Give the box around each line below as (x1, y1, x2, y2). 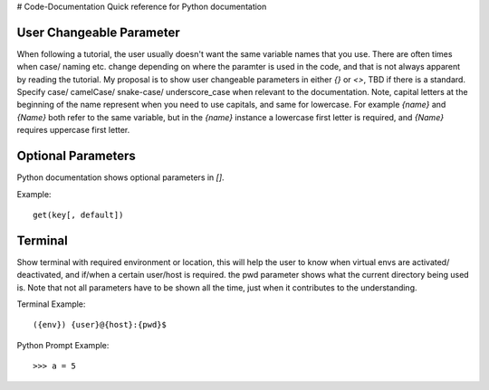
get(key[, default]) (33, 209, 124, 220)
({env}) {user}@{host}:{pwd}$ (33, 319, 168, 330)
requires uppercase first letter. (16, 125, 130, 136)
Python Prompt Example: (16, 339, 110, 350)
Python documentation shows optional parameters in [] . (16, 172, 225, 183)
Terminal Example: (16, 299, 86, 309)
